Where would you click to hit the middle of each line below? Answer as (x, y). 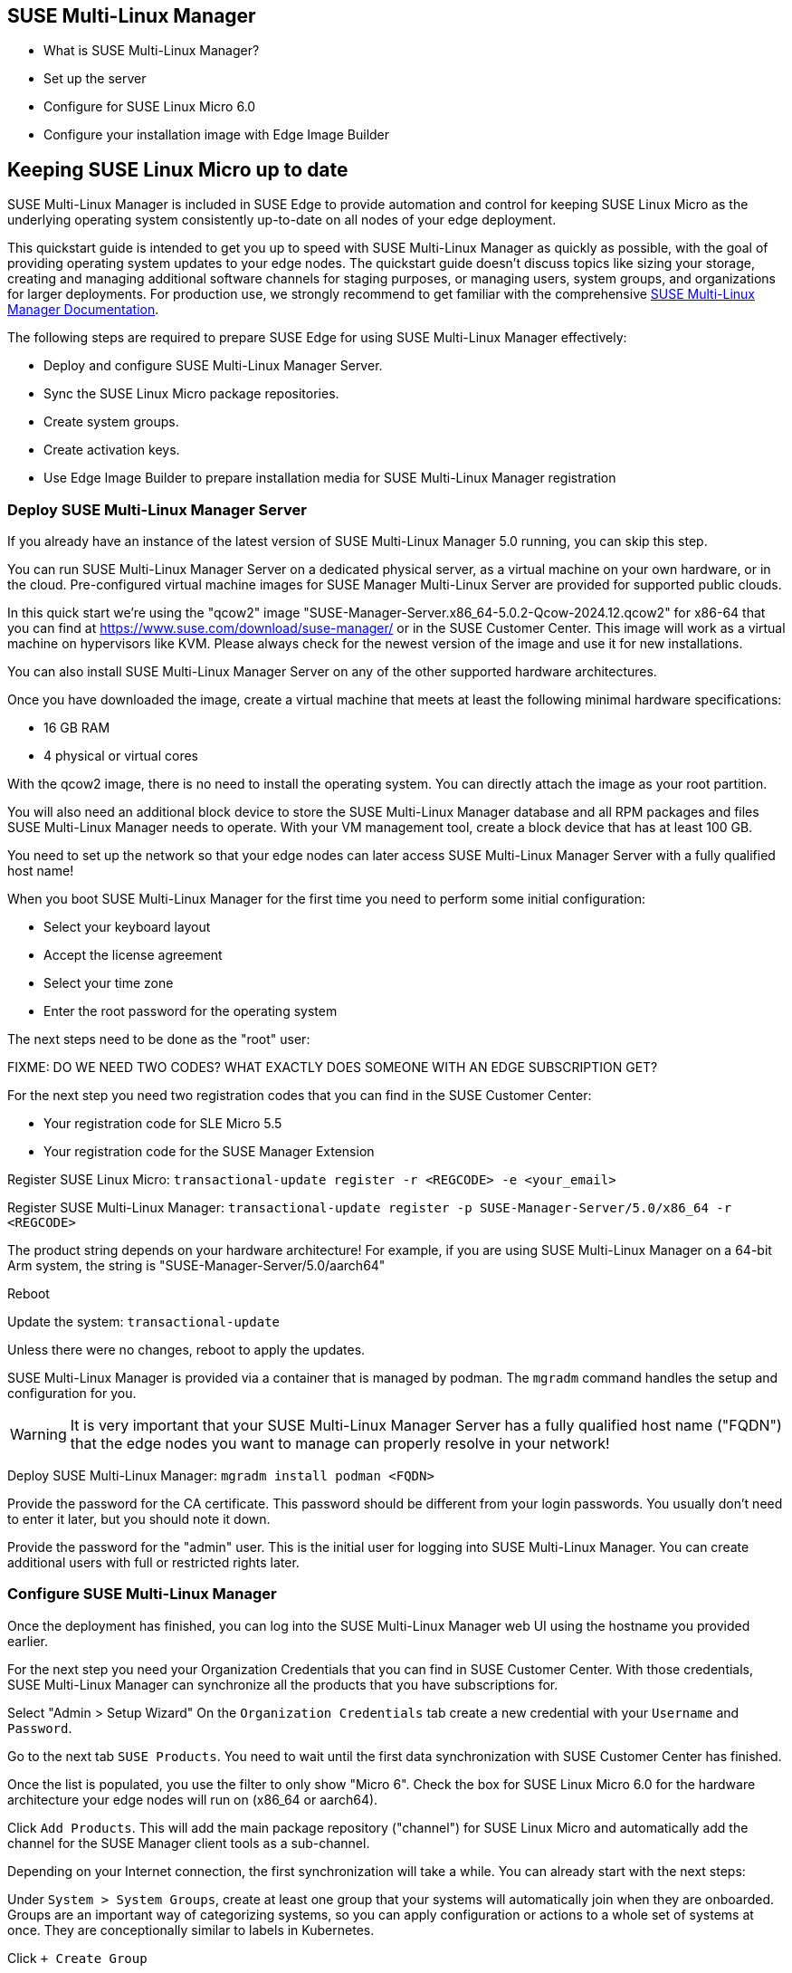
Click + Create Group (77, 1958)
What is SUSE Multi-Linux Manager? (152, 51)
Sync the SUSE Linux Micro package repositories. (191, 394)
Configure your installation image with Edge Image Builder (217, 135)
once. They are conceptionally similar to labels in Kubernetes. (191, 1930)
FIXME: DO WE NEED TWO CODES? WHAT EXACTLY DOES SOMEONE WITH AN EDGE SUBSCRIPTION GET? (333, 1068)
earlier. (28, 1641)
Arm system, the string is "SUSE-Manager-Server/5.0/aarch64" (196, 1266)
